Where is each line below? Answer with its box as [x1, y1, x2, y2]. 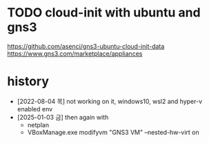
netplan [27, 120, 50, 129]
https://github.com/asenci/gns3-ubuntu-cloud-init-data [7, 42, 165, 50]
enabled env [17, 104, 53, 113]
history [7, 74, 50, 89]
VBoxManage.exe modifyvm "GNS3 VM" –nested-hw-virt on [27, 128, 199, 136]
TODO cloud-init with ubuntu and [7, 5, 201, 21]
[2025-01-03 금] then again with [17, 113, 109, 121]
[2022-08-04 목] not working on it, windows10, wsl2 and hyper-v [17, 97, 203, 105]
